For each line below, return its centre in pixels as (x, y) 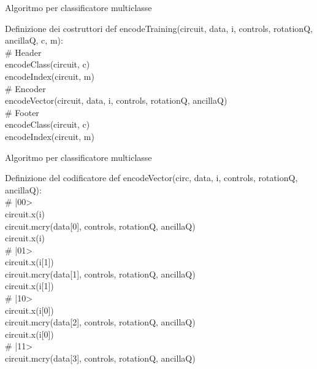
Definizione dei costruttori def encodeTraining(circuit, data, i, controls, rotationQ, (159, 28)
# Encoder (25, 88)
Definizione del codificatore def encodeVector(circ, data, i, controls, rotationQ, (151, 178)
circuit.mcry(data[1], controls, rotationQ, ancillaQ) (100, 274)
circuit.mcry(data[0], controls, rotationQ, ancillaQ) (100, 226)
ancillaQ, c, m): (34, 40)
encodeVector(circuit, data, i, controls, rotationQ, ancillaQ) (116, 100)
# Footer (22, 112)
